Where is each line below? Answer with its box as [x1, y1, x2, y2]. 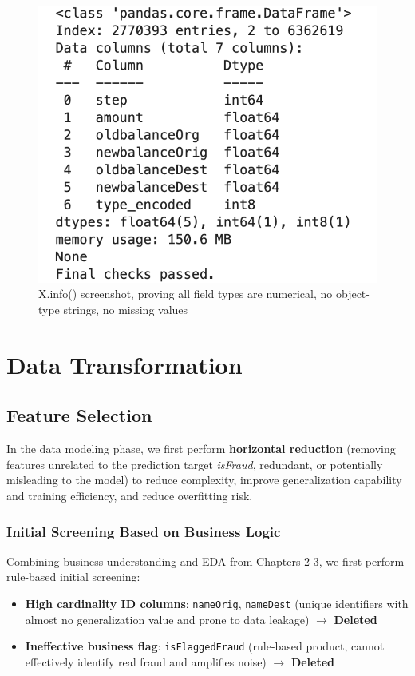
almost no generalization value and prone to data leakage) [25, 610, 310, 627]
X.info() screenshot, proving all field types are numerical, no [38, 285, 333, 302]
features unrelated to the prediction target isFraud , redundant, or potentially [6, 455, 383, 472]
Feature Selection [6, 403, 152, 427]
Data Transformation [6, 348, 243, 380]
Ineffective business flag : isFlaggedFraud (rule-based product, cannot [25, 638, 385, 654]
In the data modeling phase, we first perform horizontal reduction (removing [6, 440, 396, 457]
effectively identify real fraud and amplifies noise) [25, 653, 267, 670]
